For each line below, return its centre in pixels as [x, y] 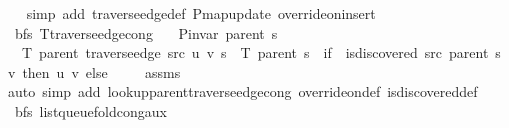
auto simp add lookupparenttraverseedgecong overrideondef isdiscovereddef [242, 91]
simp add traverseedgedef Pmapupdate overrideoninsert [201, 13]
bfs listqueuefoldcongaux [90, 110]
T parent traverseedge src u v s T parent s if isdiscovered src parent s [261, 52]
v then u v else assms [94, 71]
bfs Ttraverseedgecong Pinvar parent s [146, 32]
